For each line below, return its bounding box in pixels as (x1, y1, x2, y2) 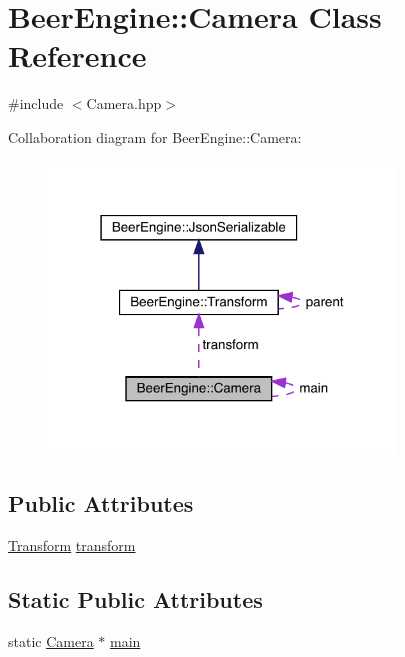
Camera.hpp (86, 93, 162, 114)
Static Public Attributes (8, 583, 263, 614)
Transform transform (8, 534, 136, 555)
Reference (8, 35, 147, 76)
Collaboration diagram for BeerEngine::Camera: (8, 126, 302, 147)
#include (8, 93, 64, 114)
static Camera (8, 630, 94, 651)
